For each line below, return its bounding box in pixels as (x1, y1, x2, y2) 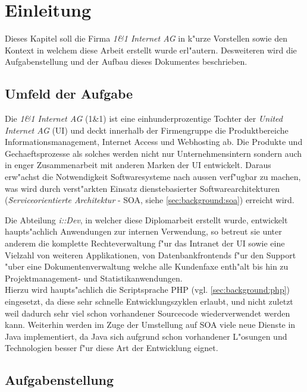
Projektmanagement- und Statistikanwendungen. (5, 271, 183, 284)
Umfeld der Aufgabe (5, 84, 133, 103)
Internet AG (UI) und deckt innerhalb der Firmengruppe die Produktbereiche (5, 124, 289, 136)
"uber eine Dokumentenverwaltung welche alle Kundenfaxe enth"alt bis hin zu (5, 260, 289, 273)
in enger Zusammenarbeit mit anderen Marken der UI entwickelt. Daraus (5, 159, 271, 171)
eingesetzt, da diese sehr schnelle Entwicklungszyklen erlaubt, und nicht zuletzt (5, 295, 293, 308)
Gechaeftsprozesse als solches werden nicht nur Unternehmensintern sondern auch (5, 147, 302, 159)
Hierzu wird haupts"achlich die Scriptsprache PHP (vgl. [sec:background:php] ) (5, 283, 290, 296)
